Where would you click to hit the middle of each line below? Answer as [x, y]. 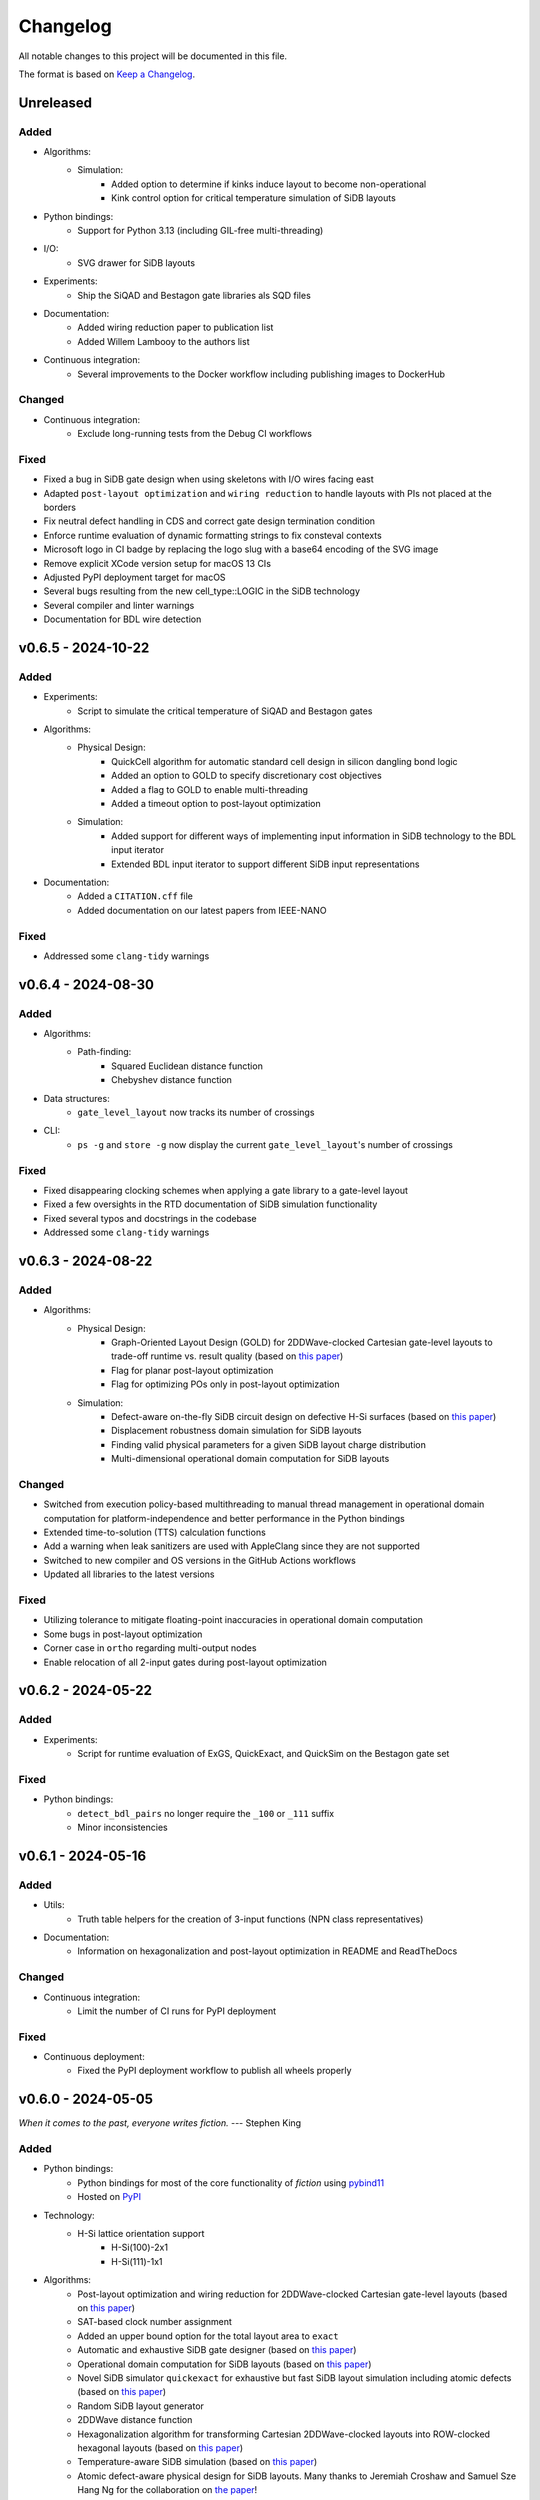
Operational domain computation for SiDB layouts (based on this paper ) [224, 2364]
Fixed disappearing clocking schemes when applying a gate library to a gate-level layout [226, 1190]
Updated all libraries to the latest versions [129, 1574]
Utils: [54, 1905]
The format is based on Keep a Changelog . [106, 74]
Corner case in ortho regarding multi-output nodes [150, 1648]
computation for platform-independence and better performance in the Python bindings [224, 1518]
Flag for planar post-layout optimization [192, 1370]
